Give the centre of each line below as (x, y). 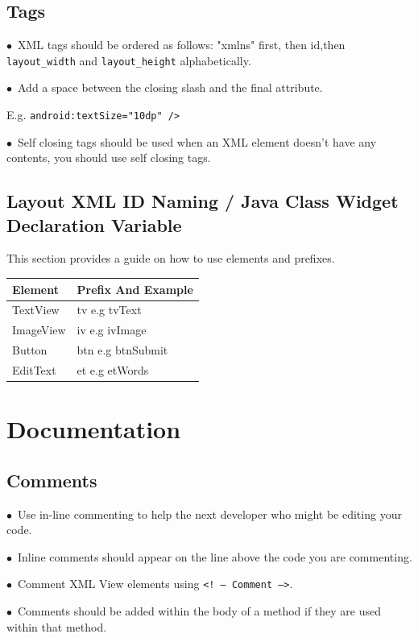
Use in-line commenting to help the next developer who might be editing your (209, 514)
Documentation (94, 429)
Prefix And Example (135, 289)
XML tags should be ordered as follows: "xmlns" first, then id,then (181, 45)
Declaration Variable (94, 224)
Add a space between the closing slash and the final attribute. (170, 87)
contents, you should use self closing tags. (109, 157)
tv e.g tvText (109, 310)
